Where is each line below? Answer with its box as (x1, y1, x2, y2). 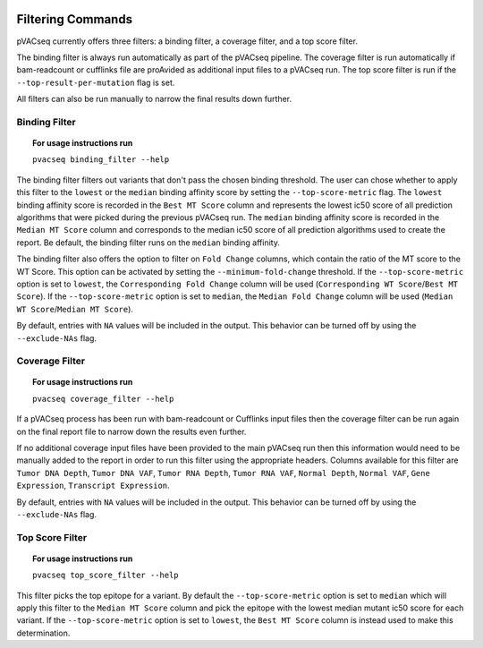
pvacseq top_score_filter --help (32, 570, 179, 581)
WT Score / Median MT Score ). (16, 303, 134, 314)
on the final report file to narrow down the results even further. (16, 426, 247, 437)
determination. (16, 627, 71, 638)
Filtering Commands (16, 12, 133, 27)
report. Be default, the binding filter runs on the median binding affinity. (16, 237, 281, 248)
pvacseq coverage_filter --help (32, 394, 174, 404)
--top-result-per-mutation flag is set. (16, 77, 175, 88)
